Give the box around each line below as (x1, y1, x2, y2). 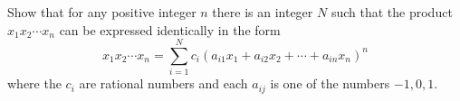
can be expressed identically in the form (59, 20, 281, 39)
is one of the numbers (270, 74, 390, 93)
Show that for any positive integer (7, 3, 196, 21)
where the (7, 74, 62, 93)
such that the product (331, 3, 453, 21)
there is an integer (212, 3, 313, 21)
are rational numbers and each (79, 74, 248, 93)
